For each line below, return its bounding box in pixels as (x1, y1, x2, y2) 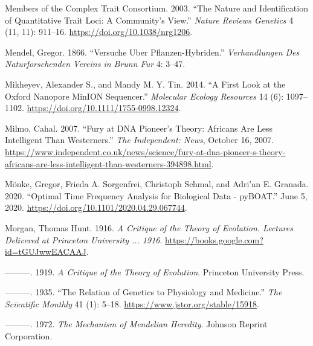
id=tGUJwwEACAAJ (5, 245, 86, 258)
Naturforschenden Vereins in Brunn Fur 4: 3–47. (5, 57, 186, 70)
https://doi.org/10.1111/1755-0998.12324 (27, 101, 179, 114)
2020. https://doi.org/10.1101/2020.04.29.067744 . (5, 201, 187, 214)
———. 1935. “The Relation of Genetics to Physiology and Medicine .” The (5, 286, 282, 298)
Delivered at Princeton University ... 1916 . (5, 233, 163, 246)
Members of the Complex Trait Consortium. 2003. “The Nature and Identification (5, 2, 308, 14)
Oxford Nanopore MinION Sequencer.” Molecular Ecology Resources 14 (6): (5, 89, 284, 102)
